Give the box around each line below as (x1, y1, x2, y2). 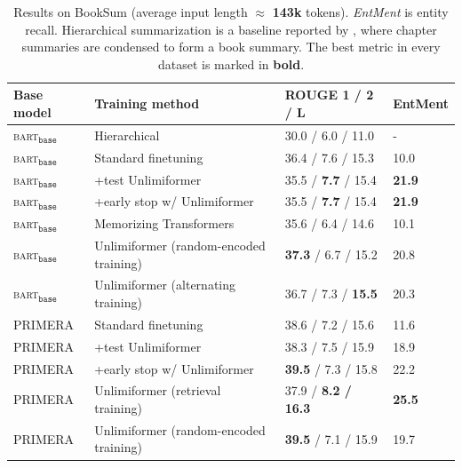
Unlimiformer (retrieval (94, 381, 221, 400)
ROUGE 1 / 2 (284, 85, 374, 104)
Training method (94, 94, 200, 113)
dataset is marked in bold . (157, 54, 305, 73)
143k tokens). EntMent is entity (272, 3, 449, 20)
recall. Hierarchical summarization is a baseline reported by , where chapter (25, 20, 437, 38)
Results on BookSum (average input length (13, 3, 248, 20)
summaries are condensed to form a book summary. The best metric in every (21, 37, 441, 56)
